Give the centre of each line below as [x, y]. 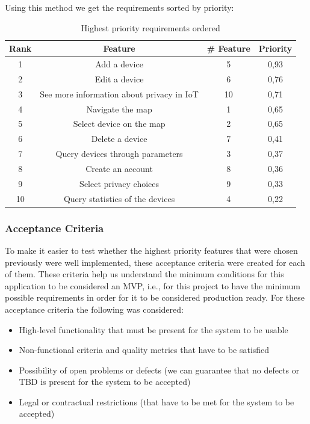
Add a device [119, 64]
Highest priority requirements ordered [150, 27]
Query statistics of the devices [119, 198]
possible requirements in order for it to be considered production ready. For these [155, 297]
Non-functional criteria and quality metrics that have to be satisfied [144, 350]
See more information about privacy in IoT [119, 94]
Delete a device [119, 139]
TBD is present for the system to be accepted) [105, 382]
